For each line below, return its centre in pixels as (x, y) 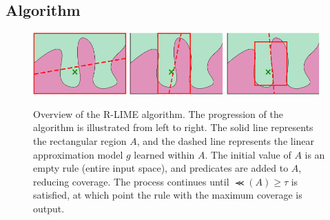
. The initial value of (248, 154)
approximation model (78, 154)
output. (49, 208)
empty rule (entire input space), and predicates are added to (161, 168)
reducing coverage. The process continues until (131, 181)
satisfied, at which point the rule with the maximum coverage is (168, 195)
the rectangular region (80, 140)
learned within (164, 154)
